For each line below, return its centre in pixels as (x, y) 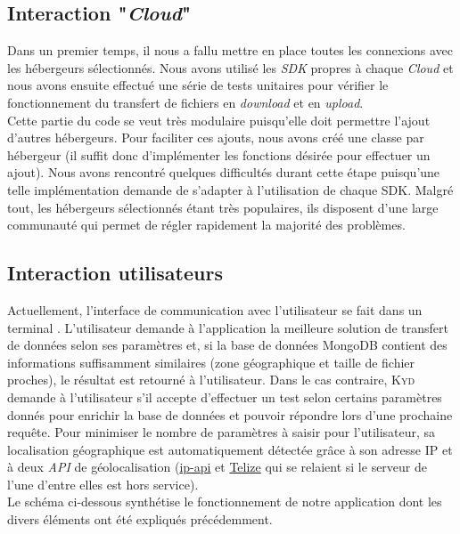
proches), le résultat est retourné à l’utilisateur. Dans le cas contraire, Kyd (211, 380)
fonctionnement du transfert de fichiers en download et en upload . (185, 102)
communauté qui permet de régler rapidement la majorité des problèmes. (206, 225)
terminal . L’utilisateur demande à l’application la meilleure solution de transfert (228, 327)
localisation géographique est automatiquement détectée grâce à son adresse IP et (230, 449)
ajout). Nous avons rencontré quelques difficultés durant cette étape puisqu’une (224, 172)
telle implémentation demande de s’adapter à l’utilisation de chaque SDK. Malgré (230, 189)
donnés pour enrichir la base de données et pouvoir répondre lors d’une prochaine (230, 414)
